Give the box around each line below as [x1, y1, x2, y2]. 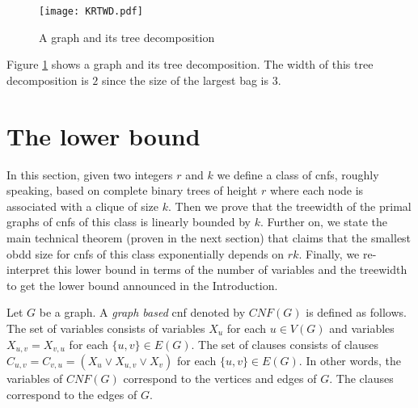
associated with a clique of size [6, 197, 159, 214]
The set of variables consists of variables [6, 319, 205, 336]
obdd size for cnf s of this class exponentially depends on [6, 245, 285, 262]
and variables [329, 319, 395, 336]
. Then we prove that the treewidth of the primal [168, 197, 412, 214]
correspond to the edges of [6, 385, 137, 402]
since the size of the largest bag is [101, 71, 269, 88]
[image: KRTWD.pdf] [39, 6, 143, 17]
